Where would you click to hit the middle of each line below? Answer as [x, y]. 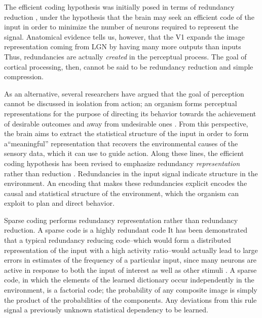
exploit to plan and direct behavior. [59, 203]
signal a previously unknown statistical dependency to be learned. [106, 310]
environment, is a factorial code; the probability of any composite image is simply [131, 290]
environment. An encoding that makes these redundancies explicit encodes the [126, 183]
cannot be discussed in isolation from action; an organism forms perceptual [121, 103]
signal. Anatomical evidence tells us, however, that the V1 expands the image [124, 36]
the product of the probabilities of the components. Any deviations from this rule [130, 299]
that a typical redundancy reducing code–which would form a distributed [118, 240]
